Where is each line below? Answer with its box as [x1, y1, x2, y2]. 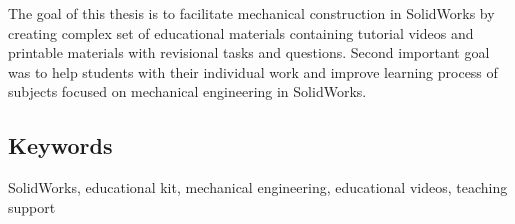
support [8, 196, 56, 217]
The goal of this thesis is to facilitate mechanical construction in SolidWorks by [8, 3, 495, 23]
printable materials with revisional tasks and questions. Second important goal [8, 42, 490, 63]
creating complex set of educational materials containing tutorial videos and [8, 22, 474, 43]
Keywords [8, 130, 113, 161]
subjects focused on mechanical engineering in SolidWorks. [8, 81, 367, 102]
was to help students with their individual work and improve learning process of [8, 61, 498, 82]
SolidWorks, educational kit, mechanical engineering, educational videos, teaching [8, 177, 508, 198]
